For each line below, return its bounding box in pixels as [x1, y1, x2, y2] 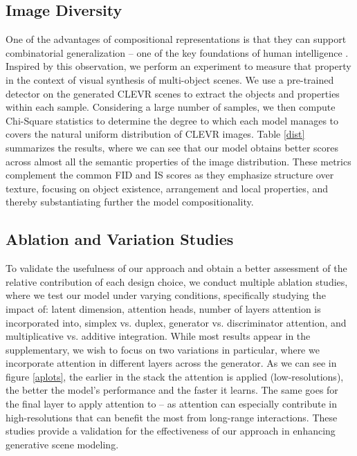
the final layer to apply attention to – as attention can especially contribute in [6, 396, 337, 411]
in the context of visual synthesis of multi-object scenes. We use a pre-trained [6, 72, 334, 86]
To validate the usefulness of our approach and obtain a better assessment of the [6, 261, 347, 275]
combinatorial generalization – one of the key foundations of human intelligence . [6, 45, 349, 60]
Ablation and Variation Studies [6, 228, 234, 250]
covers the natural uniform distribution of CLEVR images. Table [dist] [6, 127, 305, 141]
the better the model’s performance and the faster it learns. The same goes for [6, 383, 338, 397]
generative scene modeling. [6, 437, 119, 451]
